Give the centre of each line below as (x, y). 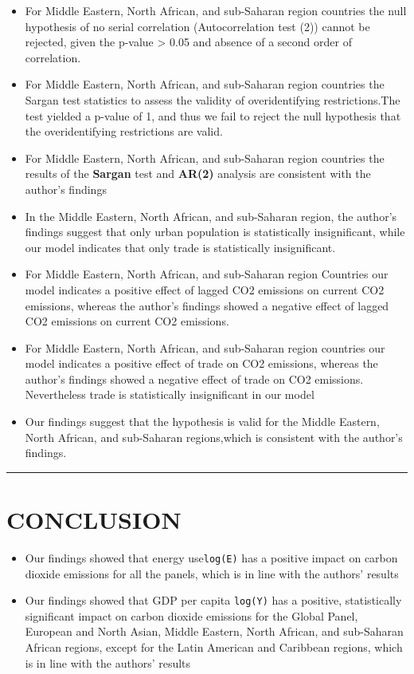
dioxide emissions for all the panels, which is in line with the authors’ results (212, 573)
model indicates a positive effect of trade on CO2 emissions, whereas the (201, 363)
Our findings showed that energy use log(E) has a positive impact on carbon (211, 557)
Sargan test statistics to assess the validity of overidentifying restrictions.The (213, 99)
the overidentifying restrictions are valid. (124, 131)
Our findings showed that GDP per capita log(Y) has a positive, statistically (213, 600)
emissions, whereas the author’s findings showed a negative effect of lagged (207, 305)
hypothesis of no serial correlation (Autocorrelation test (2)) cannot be (197, 26)
